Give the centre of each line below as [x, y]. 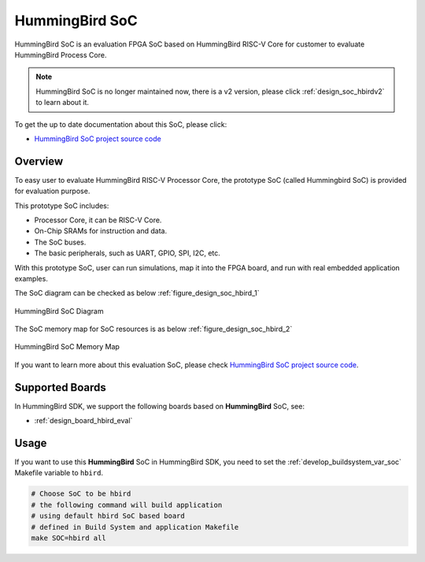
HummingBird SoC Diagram [59, 311]
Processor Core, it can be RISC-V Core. [98, 220]
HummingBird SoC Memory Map [67, 347]
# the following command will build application [127, 505]
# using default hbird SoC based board [108, 516]
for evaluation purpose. [52, 191]
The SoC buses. [60, 242]
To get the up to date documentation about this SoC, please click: [121, 124]
